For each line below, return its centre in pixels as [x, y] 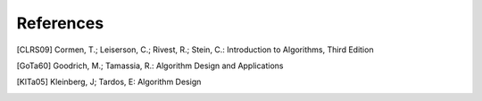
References [60, 23]
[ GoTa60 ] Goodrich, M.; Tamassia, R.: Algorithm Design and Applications [150, 66]
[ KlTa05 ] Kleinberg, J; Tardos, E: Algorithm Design [109, 82]
